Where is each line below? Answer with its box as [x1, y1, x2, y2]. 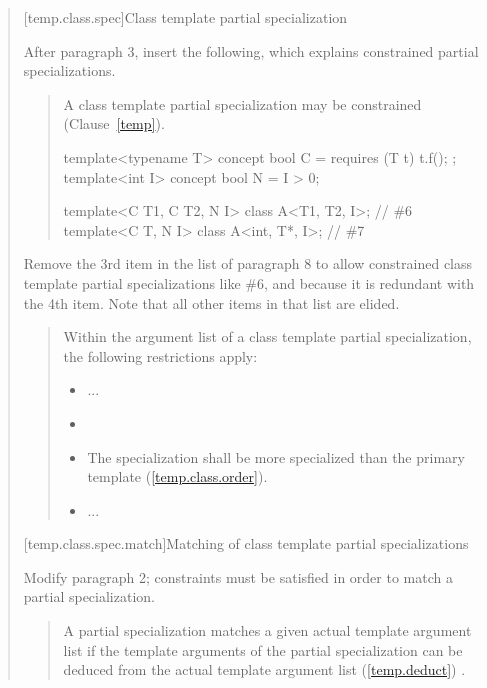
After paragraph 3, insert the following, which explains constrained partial [23, 40, 479, 61]
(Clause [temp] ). [63, 113, 165, 134]
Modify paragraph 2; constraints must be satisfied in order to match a [23, 566, 453, 587]
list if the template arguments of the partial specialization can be [63, 639, 463, 660]
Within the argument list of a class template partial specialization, [63, 326, 472, 347]
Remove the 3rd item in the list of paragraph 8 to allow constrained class [23, 253, 473, 274]
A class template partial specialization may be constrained [63, 93, 422, 114]
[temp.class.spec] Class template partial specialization [23, 7, 348, 27]
